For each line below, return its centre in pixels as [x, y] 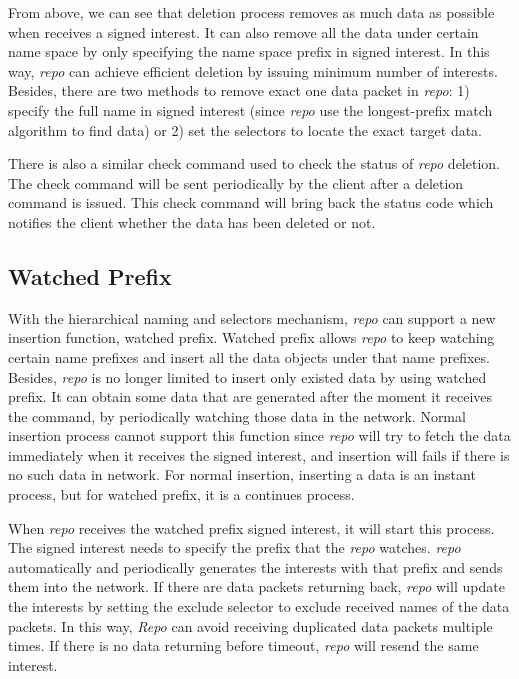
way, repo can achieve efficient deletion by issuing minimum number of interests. [253, 70]
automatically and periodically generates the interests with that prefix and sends [255, 566]
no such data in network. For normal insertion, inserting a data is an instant [242, 474]
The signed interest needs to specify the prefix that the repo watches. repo [234, 547]
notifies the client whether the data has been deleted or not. [192, 221]
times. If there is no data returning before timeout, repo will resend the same [243, 645]
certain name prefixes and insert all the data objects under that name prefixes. [249, 356]
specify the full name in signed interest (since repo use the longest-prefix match [250, 109]
